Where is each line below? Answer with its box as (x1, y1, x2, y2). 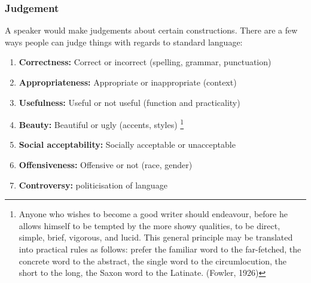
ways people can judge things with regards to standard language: (5, 35, 243, 48)
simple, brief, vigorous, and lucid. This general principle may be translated (19, 231, 293, 244)
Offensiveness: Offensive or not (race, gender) (19, 159, 193, 171)
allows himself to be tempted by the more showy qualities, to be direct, (19, 219, 280, 232)
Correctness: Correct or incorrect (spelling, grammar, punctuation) (19, 56, 272, 68)
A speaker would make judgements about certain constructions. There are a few (5, 24, 298, 36)
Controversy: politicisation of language (19, 178, 167, 191)
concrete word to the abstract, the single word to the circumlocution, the (19, 254, 286, 267)
